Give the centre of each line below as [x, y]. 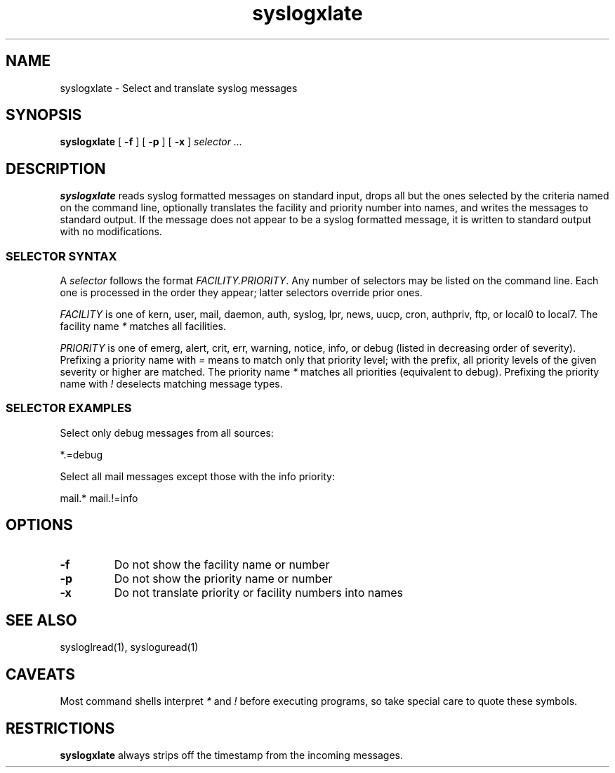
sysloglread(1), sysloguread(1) [129, 647]
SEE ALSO [41, 621]
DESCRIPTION [56, 169]
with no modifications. [111, 232]
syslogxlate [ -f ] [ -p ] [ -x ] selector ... [151, 142]
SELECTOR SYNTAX [61, 256]
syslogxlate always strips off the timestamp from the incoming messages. [231, 755]
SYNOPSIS [44, 115]
